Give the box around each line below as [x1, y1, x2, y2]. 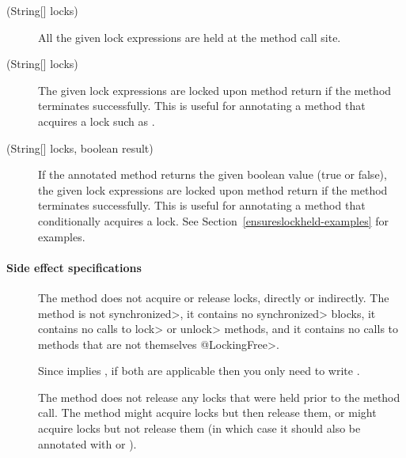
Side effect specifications [6, 259, 142, 275]
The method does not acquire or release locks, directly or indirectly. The [38, 289, 389, 305]
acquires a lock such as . [38, 112, 155, 129]
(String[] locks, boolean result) [6, 139, 154, 156]
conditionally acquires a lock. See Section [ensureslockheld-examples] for [38, 212, 389, 229]
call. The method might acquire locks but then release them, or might [38, 404, 377, 421]
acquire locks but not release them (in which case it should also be [38, 420, 361, 437]
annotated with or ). [38, 435, 137, 452]
